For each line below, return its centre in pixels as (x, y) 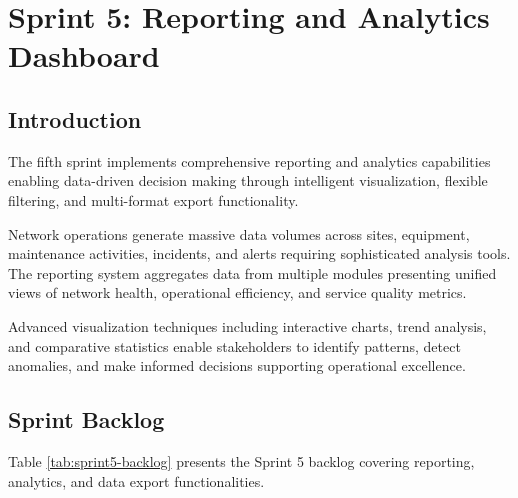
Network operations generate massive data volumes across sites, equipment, (239, 233)
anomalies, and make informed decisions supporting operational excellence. (237, 365)
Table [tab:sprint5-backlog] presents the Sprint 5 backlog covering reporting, (241, 460)
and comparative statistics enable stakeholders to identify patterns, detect (234, 345)
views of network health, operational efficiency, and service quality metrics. (237, 292)
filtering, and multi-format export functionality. (153, 199)
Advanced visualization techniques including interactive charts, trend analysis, (247, 325)
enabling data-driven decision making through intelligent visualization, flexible (248, 180)
